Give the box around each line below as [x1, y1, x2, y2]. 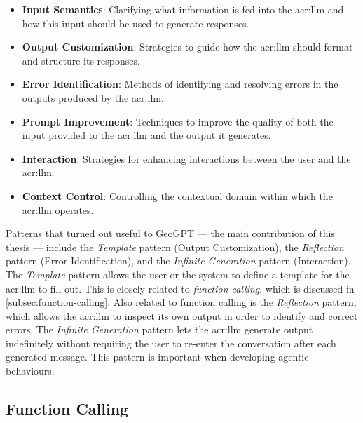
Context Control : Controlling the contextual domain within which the [22, 188, 333, 203]
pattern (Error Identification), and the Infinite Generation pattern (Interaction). [6, 253, 351, 268]
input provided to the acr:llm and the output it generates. [22, 128, 271, 142]
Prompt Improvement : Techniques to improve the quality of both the [22, 114, 334, 128]
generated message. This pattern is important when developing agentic [6, 349, 309, 364]
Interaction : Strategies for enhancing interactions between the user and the [22, 151, 351, 166]
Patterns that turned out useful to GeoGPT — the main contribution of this [6, 226, 335, 241]
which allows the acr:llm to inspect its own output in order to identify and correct [6, 308, 358, 323]
